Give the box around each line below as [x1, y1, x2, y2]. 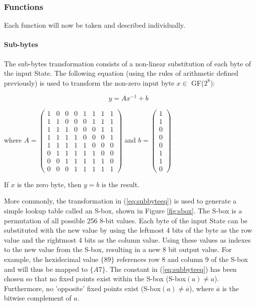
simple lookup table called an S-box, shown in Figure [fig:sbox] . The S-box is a [4, 205, 242, 215]
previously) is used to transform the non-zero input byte [4, 77, 174, 88]
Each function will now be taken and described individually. [4, 20, 185, 30]
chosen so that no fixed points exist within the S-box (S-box [4, 273, 186, 284]
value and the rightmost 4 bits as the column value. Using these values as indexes [4, 234, 251, 245]
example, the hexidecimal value [4, 254, 98, 264]
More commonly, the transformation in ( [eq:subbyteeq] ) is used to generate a [4, 196, 237, 206]
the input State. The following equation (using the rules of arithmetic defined [4, 68, 238, 78]
